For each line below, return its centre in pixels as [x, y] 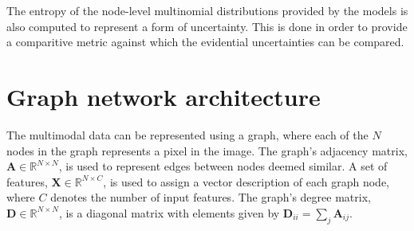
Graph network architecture [164, 96]
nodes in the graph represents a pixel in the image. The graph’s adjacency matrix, [207, 150]
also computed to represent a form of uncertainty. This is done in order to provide [207, 26]
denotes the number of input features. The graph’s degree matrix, [211, 197]
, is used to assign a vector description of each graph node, [246, 181]
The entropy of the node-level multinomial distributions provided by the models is [207, 10]
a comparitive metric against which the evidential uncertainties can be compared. [205, 42]
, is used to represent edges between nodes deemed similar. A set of [223, 166]
